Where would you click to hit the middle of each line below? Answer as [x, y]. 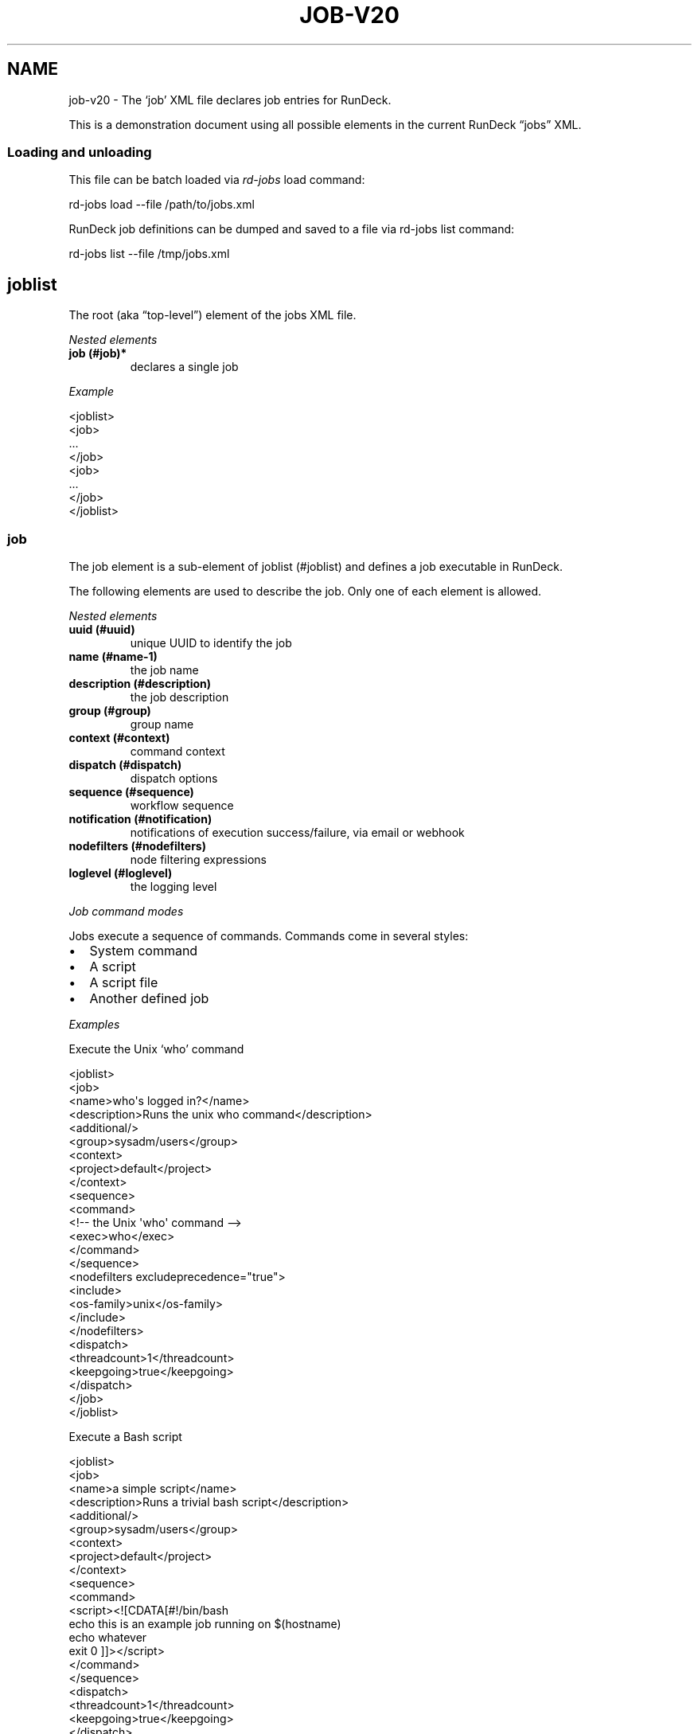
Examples [94, 1024]
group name [162, 724]
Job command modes [126, 911]
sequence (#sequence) [131, 791]
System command [144, 950]
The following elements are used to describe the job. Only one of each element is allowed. [305, 591]
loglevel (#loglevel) [121, 873]
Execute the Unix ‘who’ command [156, 1049]
